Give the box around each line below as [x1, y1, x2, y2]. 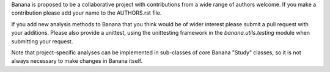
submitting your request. [11, 37, 73, 45]
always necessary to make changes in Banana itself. [11, 57, 143, 65]
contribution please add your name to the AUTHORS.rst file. [11, 9, 162, 16]
